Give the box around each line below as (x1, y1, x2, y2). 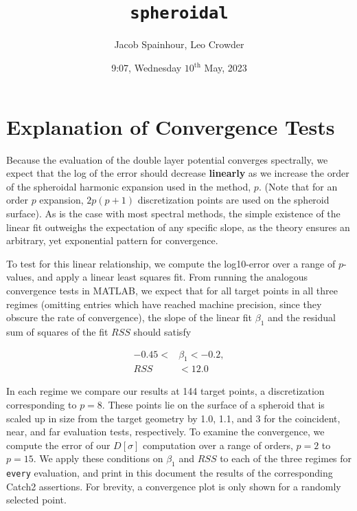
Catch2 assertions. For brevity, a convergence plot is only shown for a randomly (6, 479, 341, 493)
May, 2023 (204, 61, 247, 75)
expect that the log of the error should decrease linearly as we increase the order (6, 166, 349, 180)
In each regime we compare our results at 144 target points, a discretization (6, 384, 325, 398)
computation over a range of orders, (143, 437, 293, 452)
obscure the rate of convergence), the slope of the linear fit (6, 310, 253, 325)
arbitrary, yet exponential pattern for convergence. (6, 233, 218, 248)
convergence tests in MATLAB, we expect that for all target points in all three (6, 283, 338, 297)
